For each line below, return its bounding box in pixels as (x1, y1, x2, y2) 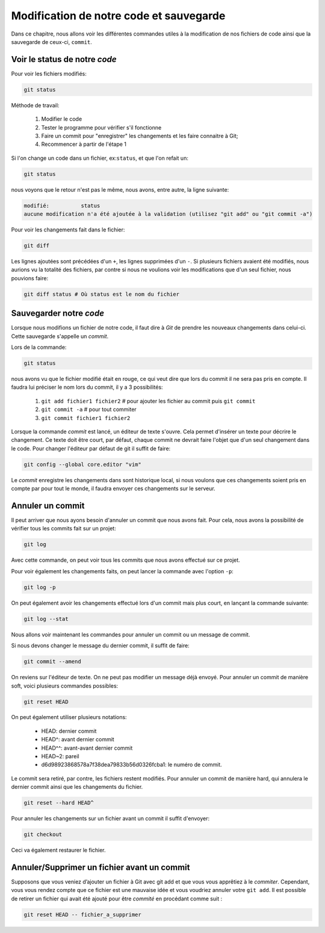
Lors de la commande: (11, 344, 67, 351)
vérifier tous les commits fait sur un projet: (11, 525, 117, 532)
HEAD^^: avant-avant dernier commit (41, 744, 133, 752)
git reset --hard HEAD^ (23, 799, 94, 806)
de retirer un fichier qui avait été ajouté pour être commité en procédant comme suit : (11, 895, 223, 902)
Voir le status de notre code (11, 54, 117, 64)
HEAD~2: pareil (41, 753, 79, 760)
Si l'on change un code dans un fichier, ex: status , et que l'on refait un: (11, 154, 189, 162)
